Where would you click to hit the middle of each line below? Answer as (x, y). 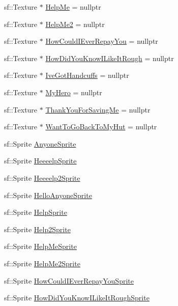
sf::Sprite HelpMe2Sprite (42, 263)
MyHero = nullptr (74, 92)
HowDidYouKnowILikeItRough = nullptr (110, 58)
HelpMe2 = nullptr (75, 24)
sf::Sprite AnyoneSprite (40, 143)
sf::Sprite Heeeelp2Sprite (42, 177)
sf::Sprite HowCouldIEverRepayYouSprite (69, 280)
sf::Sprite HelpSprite (36, 212)
